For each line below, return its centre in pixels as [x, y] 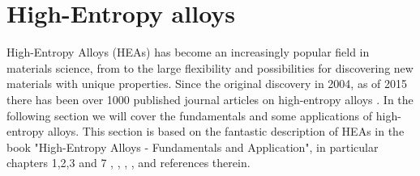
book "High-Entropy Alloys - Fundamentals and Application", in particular [193, 147]
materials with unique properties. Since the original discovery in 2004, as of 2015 [207, 84]
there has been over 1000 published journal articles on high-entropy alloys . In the [210, 99]
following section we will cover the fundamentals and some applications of [190, 115]
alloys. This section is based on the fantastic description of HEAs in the [226, 131]
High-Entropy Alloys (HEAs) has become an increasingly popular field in [188, 52]
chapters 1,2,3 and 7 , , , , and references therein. [129, 163]
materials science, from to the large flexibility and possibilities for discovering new [210, 67]
